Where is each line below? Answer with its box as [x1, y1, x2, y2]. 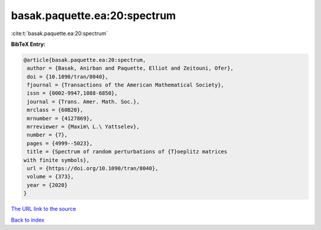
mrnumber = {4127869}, [27, 115, 93, 122]
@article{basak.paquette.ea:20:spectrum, [23, 57, 146, 63]
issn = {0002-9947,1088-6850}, [27, 90, 118, 97]
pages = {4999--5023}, [27, 140, 93, 147]
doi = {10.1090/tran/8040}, [27, 73, 109, 80]
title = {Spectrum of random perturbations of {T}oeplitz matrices [27, 148, 228, 155]
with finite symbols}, [23, 157, 90, 163]
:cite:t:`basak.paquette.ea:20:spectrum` [11, 30, 108, 37]
